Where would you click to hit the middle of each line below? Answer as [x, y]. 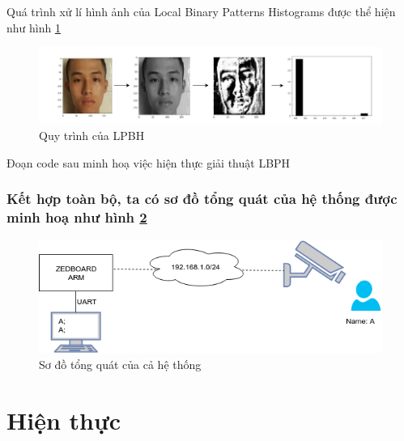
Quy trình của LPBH [92, 136]
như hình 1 [34, 27]
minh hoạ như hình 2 [77, 217]
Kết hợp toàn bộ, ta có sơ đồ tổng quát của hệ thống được [202, 199]
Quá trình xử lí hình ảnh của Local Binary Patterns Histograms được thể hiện [201, 11]
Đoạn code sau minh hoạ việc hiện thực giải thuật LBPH [149, 162]
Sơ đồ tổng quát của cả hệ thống [120, 364]
